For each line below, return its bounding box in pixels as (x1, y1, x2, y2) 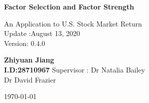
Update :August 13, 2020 (4, 28, 80, 38)
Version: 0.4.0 (4, 37, 45, 48)
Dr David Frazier (4, 74, 56, 84)
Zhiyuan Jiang (4, 54, 54, 65)
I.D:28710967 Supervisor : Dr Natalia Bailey (4, 64, 145, 74)
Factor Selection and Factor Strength (4, 1, 135, 11)
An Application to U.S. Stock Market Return (4, 18, 142, 28)
